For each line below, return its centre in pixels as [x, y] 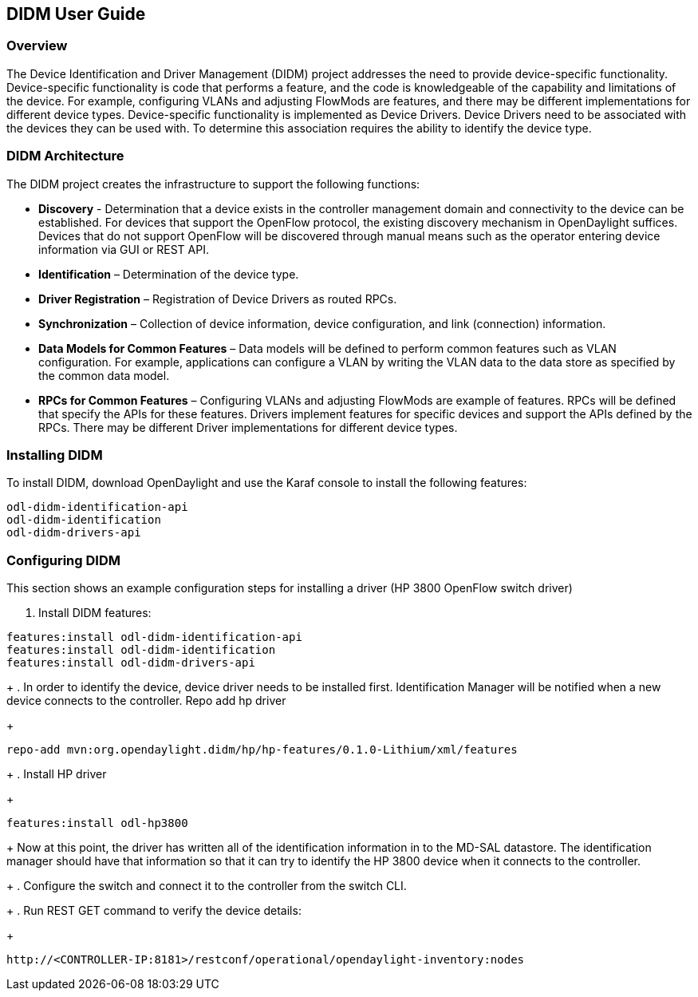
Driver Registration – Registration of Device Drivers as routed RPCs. [218, 299]
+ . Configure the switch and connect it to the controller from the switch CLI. [207, 886]
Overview [37, 46]
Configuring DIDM [63, 560]
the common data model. [104, 375]
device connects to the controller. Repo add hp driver [146, 701]
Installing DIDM [55, 455]
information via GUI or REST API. [124, 249]
